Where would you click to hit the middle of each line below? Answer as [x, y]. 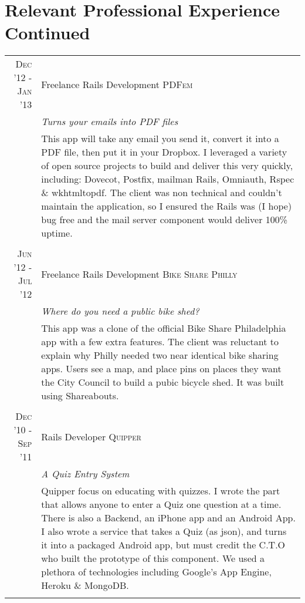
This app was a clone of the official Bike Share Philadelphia [164, 328]
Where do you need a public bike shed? [120, 311]
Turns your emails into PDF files [110, 122]
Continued [48, 33]
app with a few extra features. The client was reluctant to [160, 342]
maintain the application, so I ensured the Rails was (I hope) [167, 206]
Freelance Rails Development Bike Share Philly [139, 274]
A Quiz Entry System [85, 474]
